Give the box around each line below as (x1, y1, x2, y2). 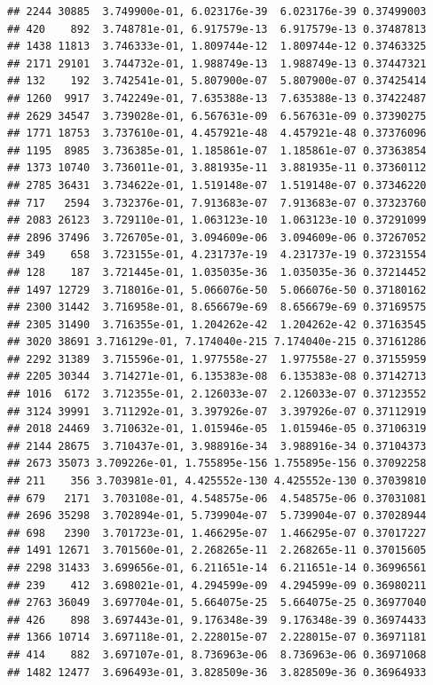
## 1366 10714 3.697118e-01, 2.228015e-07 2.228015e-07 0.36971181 (7, 631, 427, 644)
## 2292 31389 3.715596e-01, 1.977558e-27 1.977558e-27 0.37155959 (7, 352, 427, 366)
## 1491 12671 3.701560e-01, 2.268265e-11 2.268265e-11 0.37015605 (7, 544, 427, 557)
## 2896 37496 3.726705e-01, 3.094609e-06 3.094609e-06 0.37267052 (7, 231, 427, 244)
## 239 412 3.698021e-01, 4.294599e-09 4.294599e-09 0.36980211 (7, 579, 427, 592)
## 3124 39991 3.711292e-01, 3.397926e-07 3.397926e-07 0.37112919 (7, 405, 427, 418)
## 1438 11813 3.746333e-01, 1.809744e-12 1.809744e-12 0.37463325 (7, 40, 427, 53)
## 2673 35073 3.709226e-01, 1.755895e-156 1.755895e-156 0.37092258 (7, 457, 427, 470)
